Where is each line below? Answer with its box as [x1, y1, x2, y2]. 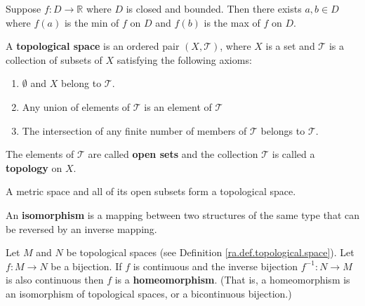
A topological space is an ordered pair [6, 39, 180, 53]
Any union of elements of [22, 99, 131, 114]
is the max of [204, 15, 260, 29]
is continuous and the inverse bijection [133, 258, 298, 273]
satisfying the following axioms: [117, 52, 252, 67]
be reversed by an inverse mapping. [6, 221, 157, 236]
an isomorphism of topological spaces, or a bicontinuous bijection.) [6, 286, 292, 300]
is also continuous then [6, 272, 104, 287]
